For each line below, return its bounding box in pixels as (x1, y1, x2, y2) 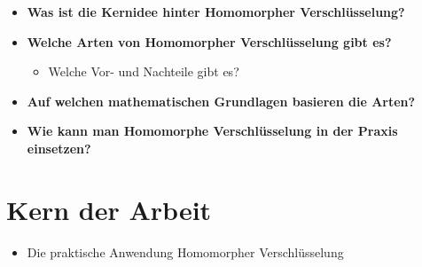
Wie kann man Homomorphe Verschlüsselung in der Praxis (27, 122, 398, 140)
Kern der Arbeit (6, 191, 212, 227)
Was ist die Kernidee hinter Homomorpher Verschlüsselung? (27, 3, 405, 20)
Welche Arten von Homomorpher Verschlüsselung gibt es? (27, 32, 392, 51)
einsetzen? (27, 138, 91, 157)
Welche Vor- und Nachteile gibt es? (48, 62, 239, 81)
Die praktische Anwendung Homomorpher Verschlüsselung (27, 242, 344, 261)
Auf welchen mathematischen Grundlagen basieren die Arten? (27, 91, 416, 110)
